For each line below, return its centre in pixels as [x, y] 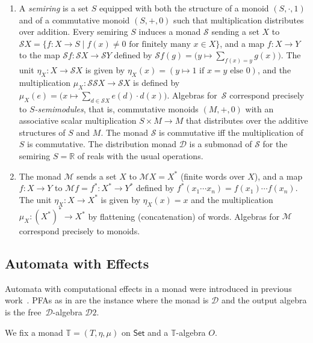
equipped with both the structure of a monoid [184, 8]
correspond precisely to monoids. [79, 231]
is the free [23, 312]
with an [259, 108]
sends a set [97, 176]
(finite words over [212, 176]
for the [275, 144]
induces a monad [170, 32]
